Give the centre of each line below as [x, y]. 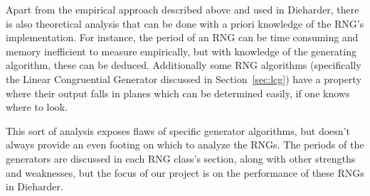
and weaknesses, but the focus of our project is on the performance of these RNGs [185, 172]
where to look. [37, 107]
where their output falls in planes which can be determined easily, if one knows [178, 93]
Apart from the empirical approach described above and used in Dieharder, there [183, 9]
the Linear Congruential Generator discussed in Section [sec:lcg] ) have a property [184, 78]
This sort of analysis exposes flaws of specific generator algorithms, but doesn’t [178, 130]
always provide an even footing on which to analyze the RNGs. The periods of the [185, 145]
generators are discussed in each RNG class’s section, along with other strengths [181, 158]
